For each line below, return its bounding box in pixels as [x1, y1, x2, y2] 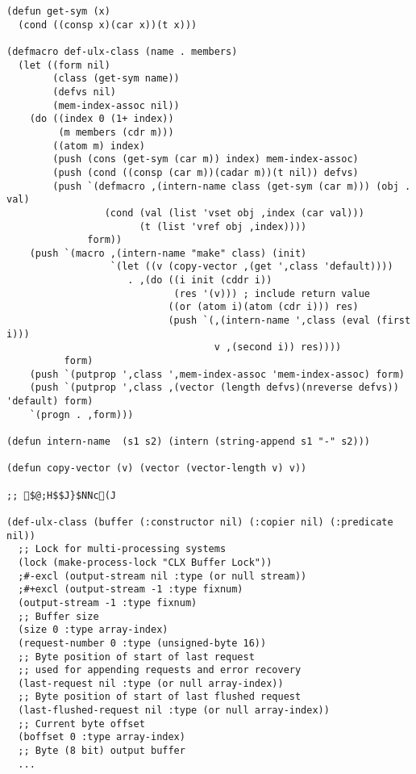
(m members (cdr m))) [58, 126, 174, 138]
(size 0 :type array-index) [18, 624, 168, 636]
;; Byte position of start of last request [18, 651, 255, 663]
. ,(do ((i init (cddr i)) [127, 274, 272, 287]
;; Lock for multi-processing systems [18, 543, 227, 555]
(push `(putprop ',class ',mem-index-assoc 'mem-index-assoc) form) [29, 368, 405, 380]
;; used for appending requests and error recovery [18, 664, 302, 676]
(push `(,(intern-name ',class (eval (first [168, 315, 411, 327]
